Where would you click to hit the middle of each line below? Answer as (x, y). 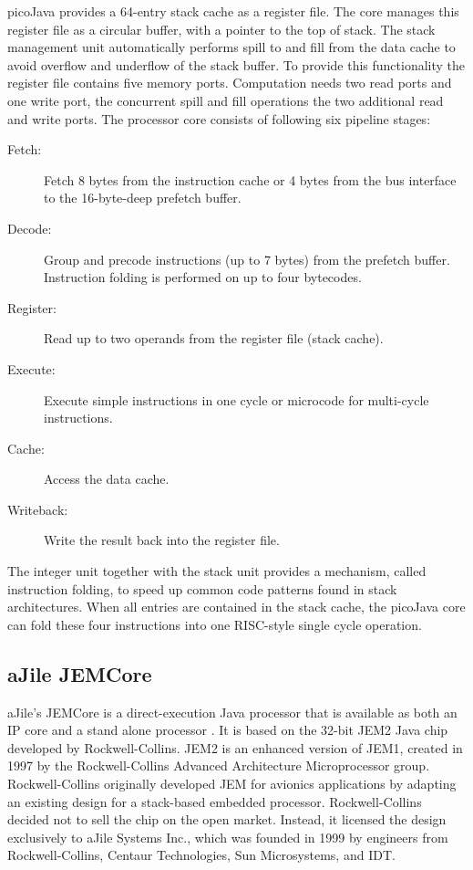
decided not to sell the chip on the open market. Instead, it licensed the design (227, 819)
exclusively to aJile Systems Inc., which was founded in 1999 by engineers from (228, 837)
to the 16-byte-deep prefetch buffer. (143, 198)
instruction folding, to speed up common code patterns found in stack (202, 588)
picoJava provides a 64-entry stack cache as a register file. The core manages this (233, 11)
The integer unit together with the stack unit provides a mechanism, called (217, 571)
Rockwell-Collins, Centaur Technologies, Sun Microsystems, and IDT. (201, 855)
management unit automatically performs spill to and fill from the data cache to (231, 47)
